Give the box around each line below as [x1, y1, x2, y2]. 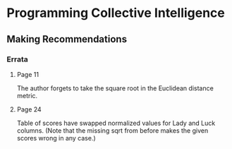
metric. [16, 91, 38, 100]
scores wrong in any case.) [16, 133, 96, 142]
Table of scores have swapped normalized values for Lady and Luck [16, 119, 216, 127]
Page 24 [16, 105, 42, 114]
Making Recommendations [6, 33, 128, 45]
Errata [6, 54, 29, 64]
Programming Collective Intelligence [6, 5, 225, 21]
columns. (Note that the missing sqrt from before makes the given [16, 126, 209, 135]
